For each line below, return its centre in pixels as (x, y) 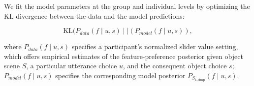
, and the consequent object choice (175, 66)
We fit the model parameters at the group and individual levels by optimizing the (127, 6)
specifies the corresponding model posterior (120, 75)
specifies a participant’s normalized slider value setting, (155, 46)
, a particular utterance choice (72, 66)
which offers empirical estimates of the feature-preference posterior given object (124, 56)
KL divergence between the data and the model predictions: (94, 15)
